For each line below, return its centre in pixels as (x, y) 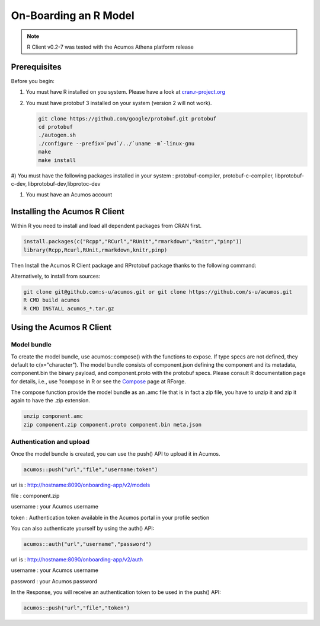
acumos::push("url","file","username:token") (91, 469)
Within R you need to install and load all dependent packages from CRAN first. (106, 226)
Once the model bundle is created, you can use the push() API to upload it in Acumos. (116, 453)
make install (57, 160)
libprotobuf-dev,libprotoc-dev (64, 183)
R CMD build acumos (52, 300)
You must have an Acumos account (69, 195)
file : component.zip (35, 495)
